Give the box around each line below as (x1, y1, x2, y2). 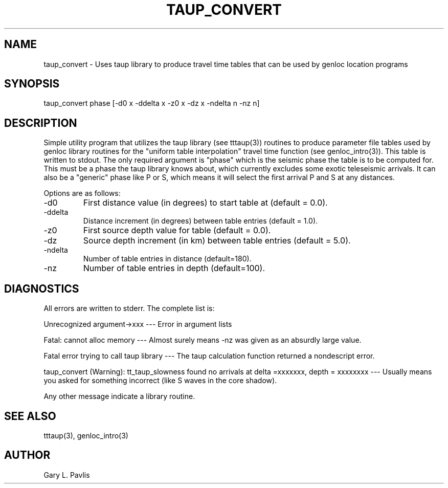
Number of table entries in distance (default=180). (83, 254, 252, 263)
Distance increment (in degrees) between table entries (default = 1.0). (83, 216, 318, 226)
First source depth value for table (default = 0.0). (83, 225, 271, 236)
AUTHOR (4, 449, 51, 462)
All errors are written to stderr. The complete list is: (43, 304, 215, 313)
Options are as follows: (43, 189, 121, 198)
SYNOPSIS (4, 77, 60, 91)
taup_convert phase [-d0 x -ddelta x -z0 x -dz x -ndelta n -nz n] (43, 99, 260, 108)
